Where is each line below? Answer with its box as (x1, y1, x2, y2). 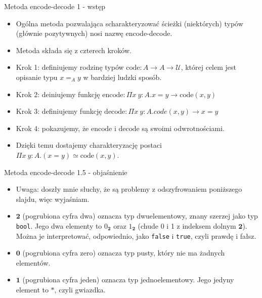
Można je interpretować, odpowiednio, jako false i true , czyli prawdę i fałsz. (16, 230, 256, 241)
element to (16, 284, 49, 294)
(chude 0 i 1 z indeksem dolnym (138, 220, 236, 231)
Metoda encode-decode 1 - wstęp (4, 1, 105, 11)
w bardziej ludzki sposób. (83, 71, 162, 82)
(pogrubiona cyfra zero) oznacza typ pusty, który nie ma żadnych (22, 247, 225, 258)
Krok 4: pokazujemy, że (16, 122, 89, 133)
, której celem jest (181, 62, 237, 72)
